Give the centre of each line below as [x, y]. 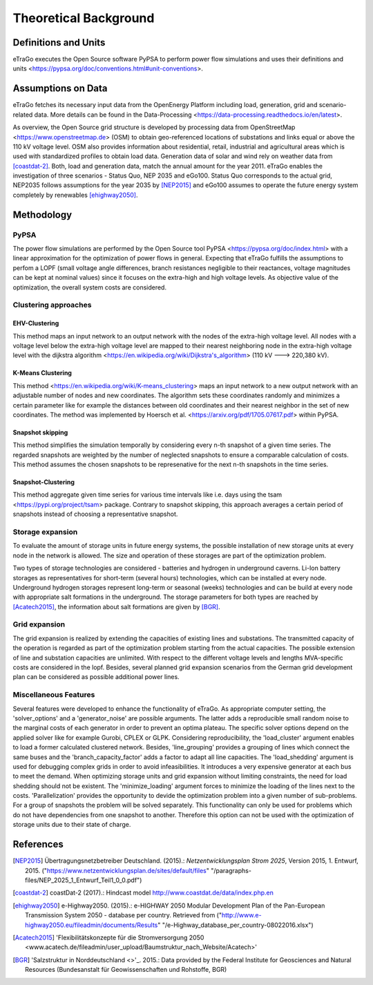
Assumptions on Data [60, 89]
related [23, 115]
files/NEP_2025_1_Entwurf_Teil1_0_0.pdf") [84, 880]
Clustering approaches [52, 305]
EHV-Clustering [36, 323]
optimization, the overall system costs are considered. [90, 287]
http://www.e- [241, 915]
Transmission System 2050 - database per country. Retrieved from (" [124, 915]
